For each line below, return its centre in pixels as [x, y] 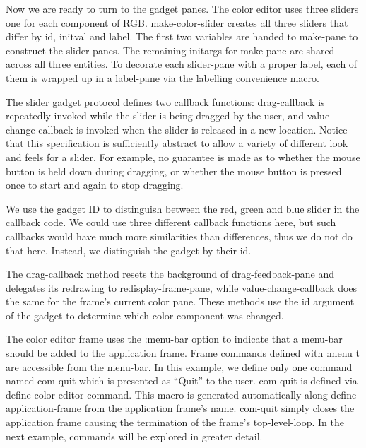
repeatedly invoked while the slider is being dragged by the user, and [155, 116]
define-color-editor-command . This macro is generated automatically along [167, 394]
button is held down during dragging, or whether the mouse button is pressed [174, 171]
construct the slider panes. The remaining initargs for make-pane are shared [170, 50]
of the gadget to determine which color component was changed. [145, 315]
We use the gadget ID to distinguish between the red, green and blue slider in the [183, 208]
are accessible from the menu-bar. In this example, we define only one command [179, 366]
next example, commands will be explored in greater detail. [134, 436]
